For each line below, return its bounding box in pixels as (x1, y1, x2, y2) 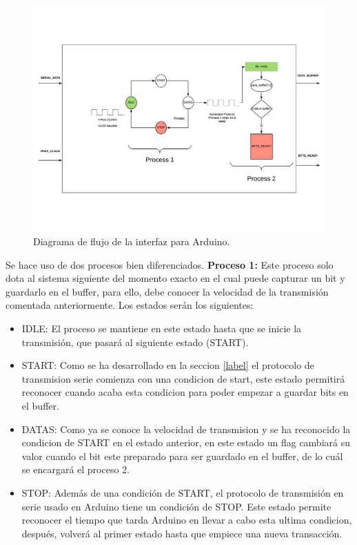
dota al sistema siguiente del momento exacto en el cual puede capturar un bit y (6, 271, 345, 285)
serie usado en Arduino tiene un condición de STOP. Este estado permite (21, 499, 331, 513)
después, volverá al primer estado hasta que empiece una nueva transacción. (21, 526, 343, 540)
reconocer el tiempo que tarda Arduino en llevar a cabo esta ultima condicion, (21, 513, 352, 527)
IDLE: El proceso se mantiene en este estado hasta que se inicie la (21, 321, 302, 336)
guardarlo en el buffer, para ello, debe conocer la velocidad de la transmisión (6, 284, 329, 298)
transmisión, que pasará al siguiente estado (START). (21, 334, 249, 349)
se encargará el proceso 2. (21, 462, 130, 477)
